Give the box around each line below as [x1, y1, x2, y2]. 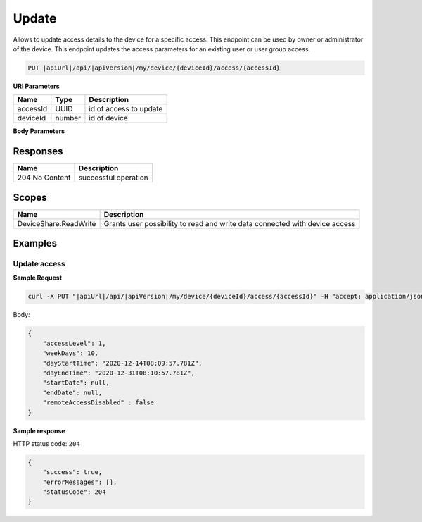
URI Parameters [13, 82, 60, 90]
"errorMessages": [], [42, 478, 117, 486]
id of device [89, 113, 128, 123]
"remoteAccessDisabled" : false [42, 399, 155, 406]
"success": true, [42, 468, 103, 476]
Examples [13, 237, 58, 249]
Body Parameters [13, 127, 65, 135]
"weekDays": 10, [42, 349, 98, 357]
